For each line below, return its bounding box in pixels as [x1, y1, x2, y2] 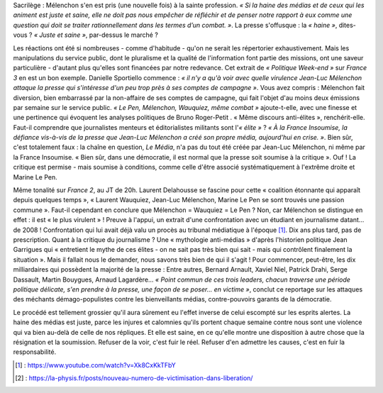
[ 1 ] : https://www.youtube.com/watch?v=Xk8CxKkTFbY [15, 360, 177, 369]
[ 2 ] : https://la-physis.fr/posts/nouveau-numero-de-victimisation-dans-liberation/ [15, 374, 253, 382]
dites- [338, 21, 356, 29]
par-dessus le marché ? [89, 31, 159, 39]
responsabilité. [13, 348, 57, 356]
